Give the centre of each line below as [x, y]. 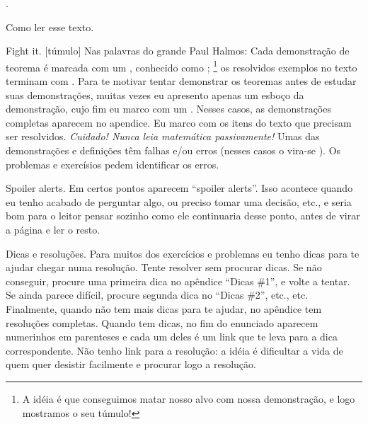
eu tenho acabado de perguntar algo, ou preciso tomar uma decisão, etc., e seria [179, 201]
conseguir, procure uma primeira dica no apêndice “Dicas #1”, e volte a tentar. [178, 281]
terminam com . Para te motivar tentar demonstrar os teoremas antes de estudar [181, 81]
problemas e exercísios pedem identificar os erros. [113, 164]
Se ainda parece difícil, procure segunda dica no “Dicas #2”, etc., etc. [157, 295]
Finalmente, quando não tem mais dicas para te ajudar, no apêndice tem [164, 308]
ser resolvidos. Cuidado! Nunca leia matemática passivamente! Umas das [163, 136]
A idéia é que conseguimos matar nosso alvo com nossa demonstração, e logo [189, 398]
